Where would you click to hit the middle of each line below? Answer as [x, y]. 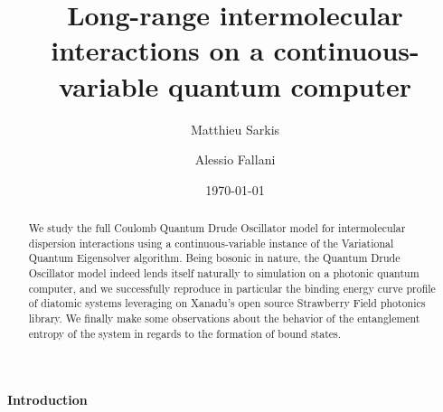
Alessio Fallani [235, 159]
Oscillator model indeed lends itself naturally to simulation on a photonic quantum [224, 273]
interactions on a [157, 50]
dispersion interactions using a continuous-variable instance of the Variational [211, 243]
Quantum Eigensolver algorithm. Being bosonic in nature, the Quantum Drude [214, 258]
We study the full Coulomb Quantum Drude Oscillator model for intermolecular [217, 228]
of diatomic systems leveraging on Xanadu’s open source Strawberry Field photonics [227, 303]
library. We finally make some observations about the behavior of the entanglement [224, 318]
